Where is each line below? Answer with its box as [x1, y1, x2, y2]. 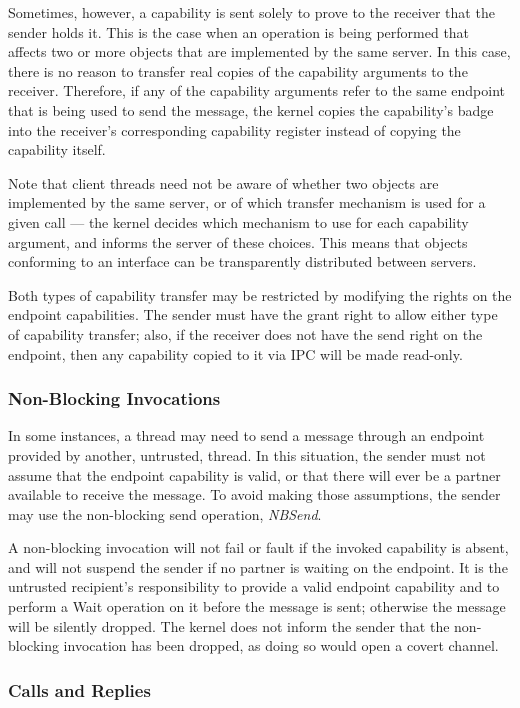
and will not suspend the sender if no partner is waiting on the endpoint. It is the [8, 556, 508, 577]
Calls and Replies [8, 677, 151, 702]
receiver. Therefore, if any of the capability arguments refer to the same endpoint [8, 80, 506, 101]
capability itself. [8, 139, 106, 160]
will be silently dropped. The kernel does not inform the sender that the [8, 615, 450, 636]
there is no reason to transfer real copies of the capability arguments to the [8, 60, 468, 81]
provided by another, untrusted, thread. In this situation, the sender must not [8, 444, 486, 465]
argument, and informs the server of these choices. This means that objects [8, 231, 468, 252]
